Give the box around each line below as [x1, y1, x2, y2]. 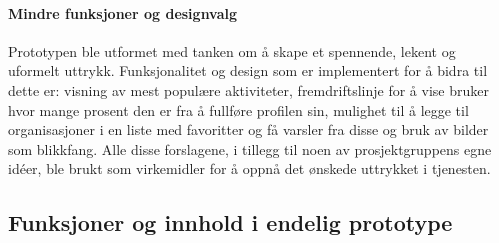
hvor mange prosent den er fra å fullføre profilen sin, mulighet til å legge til [8, 99, 469, 120]
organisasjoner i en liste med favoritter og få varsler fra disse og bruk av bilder [8, 119, 489, 140]
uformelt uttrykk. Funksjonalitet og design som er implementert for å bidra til [8, 60, 488, 81]
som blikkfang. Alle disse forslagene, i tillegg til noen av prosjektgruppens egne [8, 138, 492, 159]
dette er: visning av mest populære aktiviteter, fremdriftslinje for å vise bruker [8, 79, 489, 100]
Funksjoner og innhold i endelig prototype [8, 207, 453, 238]
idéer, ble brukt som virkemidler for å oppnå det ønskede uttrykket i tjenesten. [8, 158, 491, 179]
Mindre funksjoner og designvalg [8, 2, 238, 23]
